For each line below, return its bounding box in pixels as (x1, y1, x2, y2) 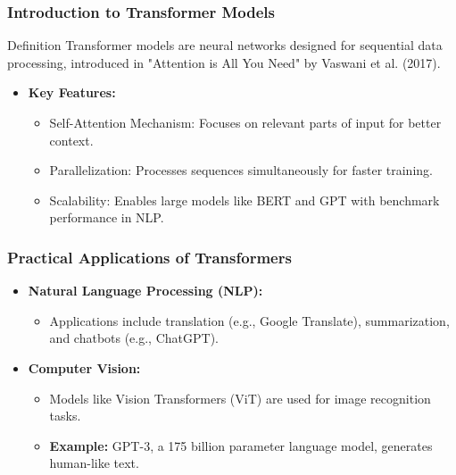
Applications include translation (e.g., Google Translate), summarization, (49, 311, 450, 329)
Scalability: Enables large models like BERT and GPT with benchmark (49, 190, 440, 209)
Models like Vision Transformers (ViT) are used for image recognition (49, 388, 431, 407)
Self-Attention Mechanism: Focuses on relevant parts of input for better (49, 113, 442, 131)
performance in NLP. (49, 208, 164, 227)
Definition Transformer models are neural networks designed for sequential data (7, 36, 443, 54)
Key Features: (28, 83, 116, 102)
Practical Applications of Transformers (7, 246, 292, 268)
